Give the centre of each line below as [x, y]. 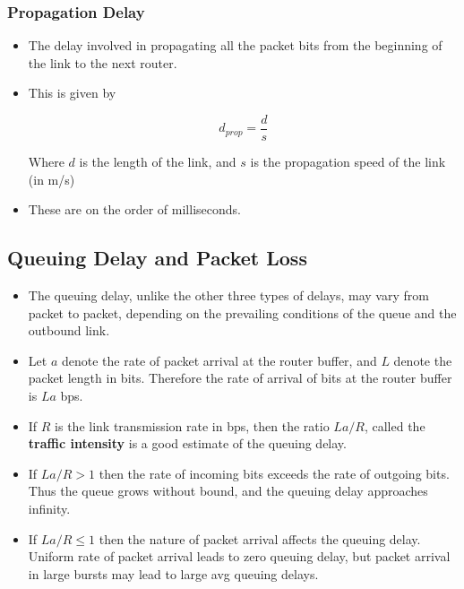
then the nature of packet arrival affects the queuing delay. [260, 538]
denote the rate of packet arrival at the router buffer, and [219, 360]
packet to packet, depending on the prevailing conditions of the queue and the [242, 312]
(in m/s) [52, 179]
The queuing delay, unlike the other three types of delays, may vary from [228, 295]
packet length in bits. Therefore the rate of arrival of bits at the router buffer [240, 378]
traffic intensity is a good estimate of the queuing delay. [187, 443]
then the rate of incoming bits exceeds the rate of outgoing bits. [274, 473]
